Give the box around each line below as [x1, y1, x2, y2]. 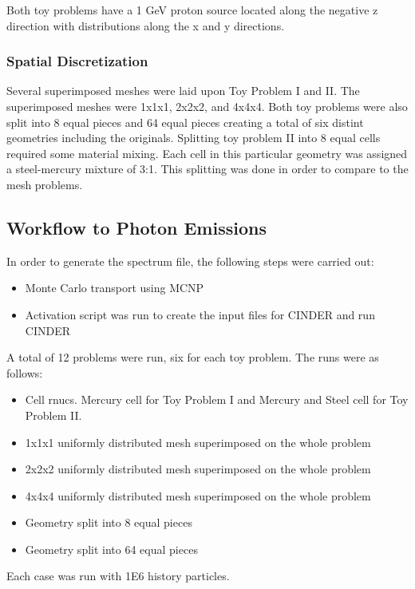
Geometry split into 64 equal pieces [25, 540, 198, 557]
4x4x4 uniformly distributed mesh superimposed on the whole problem [25, 487, 371, 504]
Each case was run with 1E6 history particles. [6, 567, 230, 584]
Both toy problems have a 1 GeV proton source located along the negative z [6, 2, 378, 18]
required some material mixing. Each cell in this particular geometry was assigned [6, 144, 408, 161]
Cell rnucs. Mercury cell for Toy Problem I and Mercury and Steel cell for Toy [25, 391, 409, 408]
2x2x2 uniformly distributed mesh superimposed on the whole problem [25, 461, 371, 477]
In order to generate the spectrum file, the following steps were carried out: [6, 252, 374, 269]
